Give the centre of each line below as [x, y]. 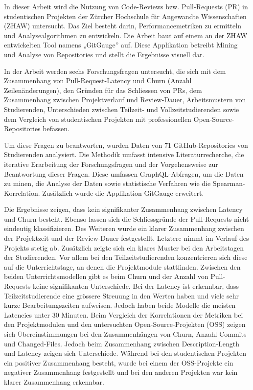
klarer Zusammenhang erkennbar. [54, 381]
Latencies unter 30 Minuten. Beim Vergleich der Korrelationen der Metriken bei [124, 314]
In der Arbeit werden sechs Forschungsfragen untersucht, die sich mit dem [115, 71]
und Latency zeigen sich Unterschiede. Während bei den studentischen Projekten [125, 353]
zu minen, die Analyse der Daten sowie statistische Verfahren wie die [107, 183]
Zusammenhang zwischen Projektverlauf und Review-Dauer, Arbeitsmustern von [125, 100]
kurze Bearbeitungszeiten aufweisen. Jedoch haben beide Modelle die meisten [120, 305]
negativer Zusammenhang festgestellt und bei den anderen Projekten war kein [121, 372]
